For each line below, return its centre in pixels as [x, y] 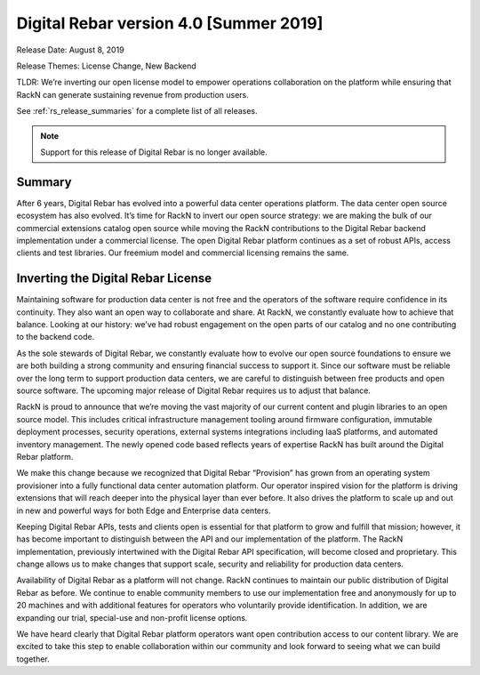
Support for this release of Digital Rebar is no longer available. [154, 152]
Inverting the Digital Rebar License [114, 279]
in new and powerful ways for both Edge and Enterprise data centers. [144, 510]
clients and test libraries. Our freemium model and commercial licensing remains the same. [183, 253]
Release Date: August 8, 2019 [70, 50]
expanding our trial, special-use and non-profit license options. [132, 617]
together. [33, 659]
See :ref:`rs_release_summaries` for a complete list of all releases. [137, 111]
